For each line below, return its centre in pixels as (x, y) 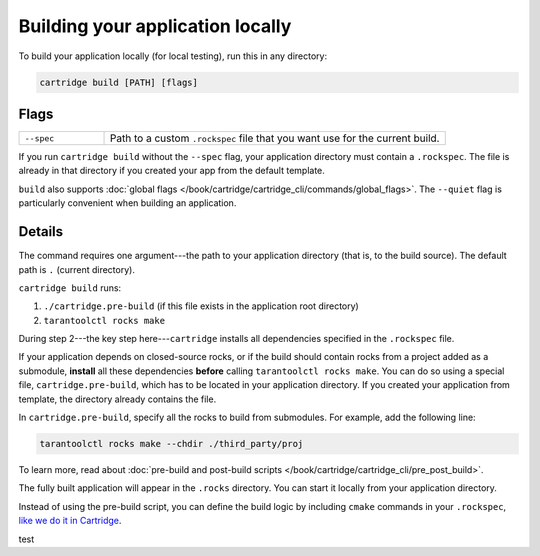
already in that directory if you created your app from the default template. (171, 171)
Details (41, 231)
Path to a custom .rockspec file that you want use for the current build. (275, 138)
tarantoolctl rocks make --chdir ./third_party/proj (171, 443)
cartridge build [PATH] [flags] (119, 82)
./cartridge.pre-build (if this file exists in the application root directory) (201, 306)
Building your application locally (155, 26)
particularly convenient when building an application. (127, 203)
